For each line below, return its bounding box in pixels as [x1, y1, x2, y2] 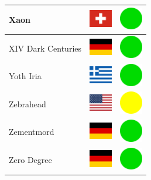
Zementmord [9, 125, 54, 138]
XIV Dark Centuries [9, 42, 82, 54]
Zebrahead [9, 97, 46, 110]
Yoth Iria [9, 70, 42, 82]
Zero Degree [9, 154, 52, 166]
